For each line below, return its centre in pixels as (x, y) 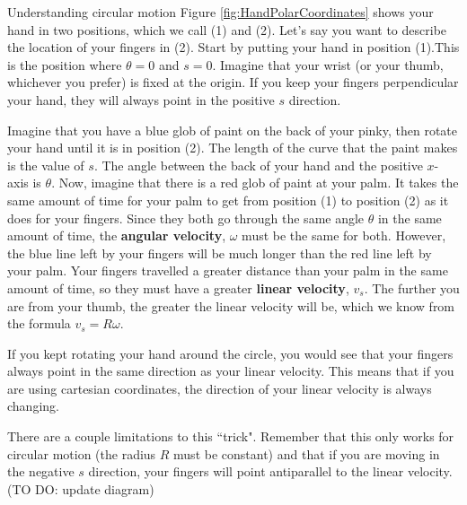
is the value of (46, 165)
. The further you (412, 287)
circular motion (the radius (82, 453)
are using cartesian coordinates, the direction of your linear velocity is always (220, 388)
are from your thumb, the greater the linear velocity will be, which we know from (231, 305)
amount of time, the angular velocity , (117, 235)
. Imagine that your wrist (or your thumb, (328, 64)
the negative (41, 471)
